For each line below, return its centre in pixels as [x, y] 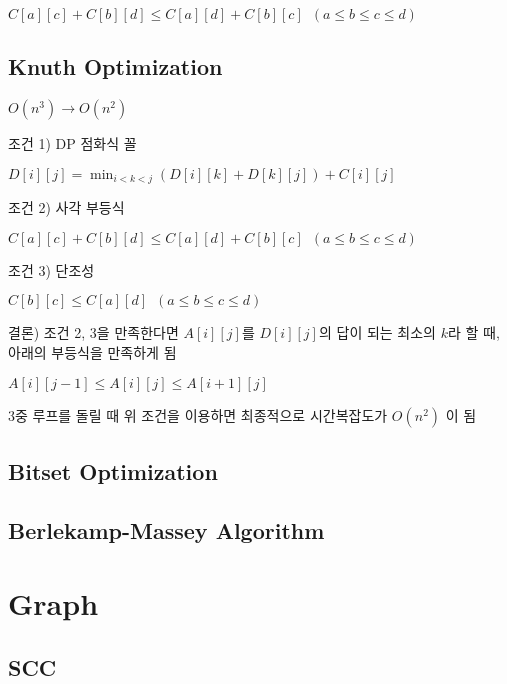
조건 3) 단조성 [51, 269]
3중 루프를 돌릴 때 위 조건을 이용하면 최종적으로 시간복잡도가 [198, 414]
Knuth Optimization [115, 66]
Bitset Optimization [113, 471]
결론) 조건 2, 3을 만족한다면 [93, 332]
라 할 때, [473, 332]
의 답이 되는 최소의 [377, 332]
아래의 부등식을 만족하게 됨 [92, 352]
